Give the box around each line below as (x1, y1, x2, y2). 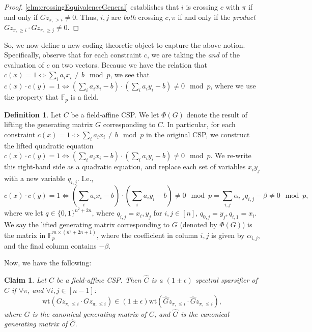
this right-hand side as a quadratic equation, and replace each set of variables (4, 161, 246, 172)
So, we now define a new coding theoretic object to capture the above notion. (4, 39, 245, 50)
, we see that (110, 69, 150, 80)
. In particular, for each (162, 119, 236, 130)
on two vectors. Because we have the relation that (51, 59, 207, 70)
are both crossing (111, 11, 163, 22)
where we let (4, 207, 43, 218)
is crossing (186, 2, 218, 12)
